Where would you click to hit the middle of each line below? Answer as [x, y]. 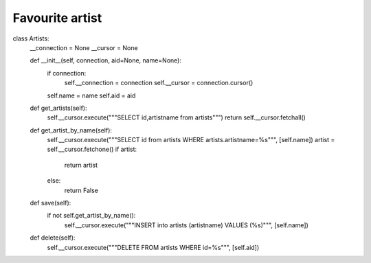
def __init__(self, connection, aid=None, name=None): [106, 60]
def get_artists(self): [58, 108]
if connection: [67, 73]
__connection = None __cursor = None [84, 47]
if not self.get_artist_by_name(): [91, 216]
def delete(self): [53, 238]
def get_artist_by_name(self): [71, 130]
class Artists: [31, 38]
